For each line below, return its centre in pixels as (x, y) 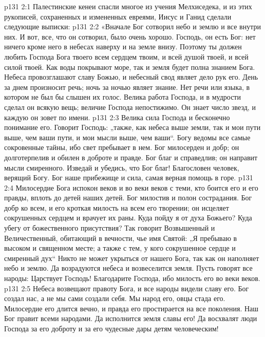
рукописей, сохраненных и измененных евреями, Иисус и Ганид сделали (118, 16)
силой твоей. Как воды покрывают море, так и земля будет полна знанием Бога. (130, 67)
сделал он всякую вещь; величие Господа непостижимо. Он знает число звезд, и (130, 107)
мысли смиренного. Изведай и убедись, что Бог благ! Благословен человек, (122, 167)
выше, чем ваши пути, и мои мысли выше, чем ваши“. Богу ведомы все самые (127, 137)
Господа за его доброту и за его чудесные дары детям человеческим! (111, 328)
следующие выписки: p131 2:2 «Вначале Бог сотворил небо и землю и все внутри (132, 26)
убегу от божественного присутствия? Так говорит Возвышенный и (110, 228)
